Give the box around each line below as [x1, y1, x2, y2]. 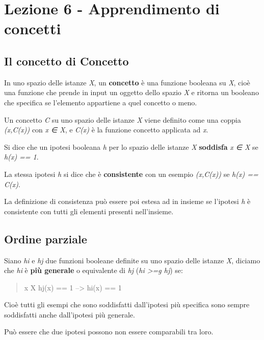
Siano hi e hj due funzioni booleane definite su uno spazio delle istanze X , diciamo [4, 255, 260, 265]
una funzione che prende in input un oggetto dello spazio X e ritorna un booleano [4, 87, 259, 98]
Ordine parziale [4, 231, 87, 246]
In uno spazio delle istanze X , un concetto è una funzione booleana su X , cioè [4, 77, 250, 87]
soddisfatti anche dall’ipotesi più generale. [4, 309, 135, 320]
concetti [4, 18, 61, 39]
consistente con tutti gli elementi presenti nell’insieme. [4, 206, 174, 216]
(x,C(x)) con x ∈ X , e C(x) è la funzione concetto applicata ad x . [4, 124, 208, 135]
